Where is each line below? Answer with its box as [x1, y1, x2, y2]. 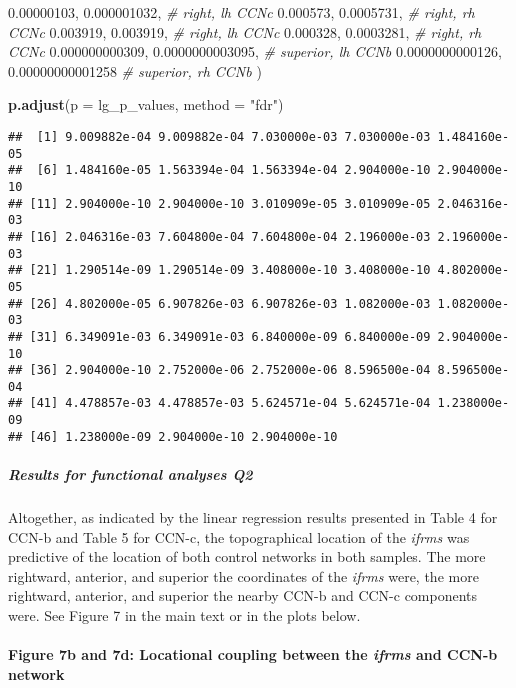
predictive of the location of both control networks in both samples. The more [8, 546, 486, 567]
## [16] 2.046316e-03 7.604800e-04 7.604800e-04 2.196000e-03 [8, 229, 431, 244]
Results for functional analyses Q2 [8, 464, 253, 485]
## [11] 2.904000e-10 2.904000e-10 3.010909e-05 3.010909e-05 [8, 196, 431, 211]
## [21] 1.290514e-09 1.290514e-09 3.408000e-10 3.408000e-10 [8, 263, 431, 278]
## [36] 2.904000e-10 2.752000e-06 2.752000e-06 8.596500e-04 [8, 363, 431, 378]
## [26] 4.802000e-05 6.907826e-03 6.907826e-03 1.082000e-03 [8, 296, 431, 311]
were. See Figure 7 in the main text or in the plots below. [8, 604, 361, 625]
